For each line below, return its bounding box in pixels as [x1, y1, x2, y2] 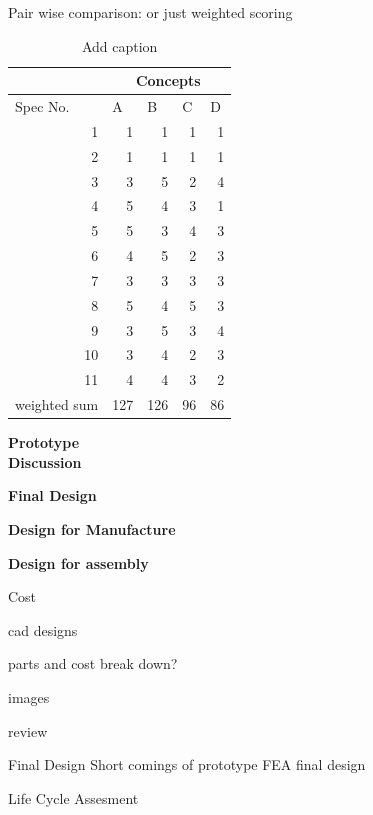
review [8, 720, 48, 741]
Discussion [8, 451, 82, 472]
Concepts [135, 70, 201, 91]
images [8, 687, 50, 707]
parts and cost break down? [8, 653, 178, 674]
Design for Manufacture [8, 519, 176, 540]
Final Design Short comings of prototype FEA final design [8, 754, 366, 775]
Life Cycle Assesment [8, 787, 139, 808]
